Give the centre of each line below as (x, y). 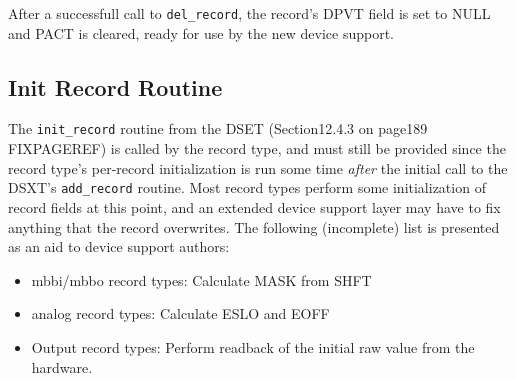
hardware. (62, 366)
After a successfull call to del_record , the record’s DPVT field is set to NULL (249, 13)
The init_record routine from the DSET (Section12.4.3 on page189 (218, 128)
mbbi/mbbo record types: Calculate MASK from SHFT (201, 279)
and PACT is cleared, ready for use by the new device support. (201, 32)
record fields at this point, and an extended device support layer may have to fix (254, 206)
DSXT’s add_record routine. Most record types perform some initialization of (247, 187)
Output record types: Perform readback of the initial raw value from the (253, 346)
